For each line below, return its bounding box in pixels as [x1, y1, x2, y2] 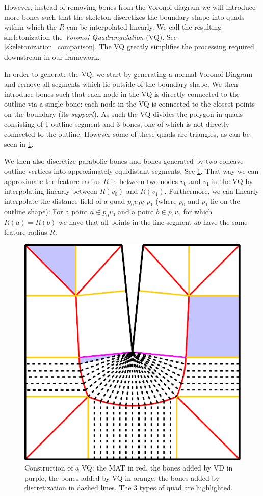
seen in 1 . [4, 138, 34, 149]
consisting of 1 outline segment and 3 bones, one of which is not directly [4, 118, 230, 129]
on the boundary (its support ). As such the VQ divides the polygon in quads [4, 108, 243, 119]
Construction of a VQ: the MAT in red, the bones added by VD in [24, 462, 233, 473]
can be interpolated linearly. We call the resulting [67, 21, 222, 32]
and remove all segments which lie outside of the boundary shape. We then [4, 79, 238, 89]
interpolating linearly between [4, 186, 97, 196]
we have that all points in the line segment [58, 217, 192, 227]
